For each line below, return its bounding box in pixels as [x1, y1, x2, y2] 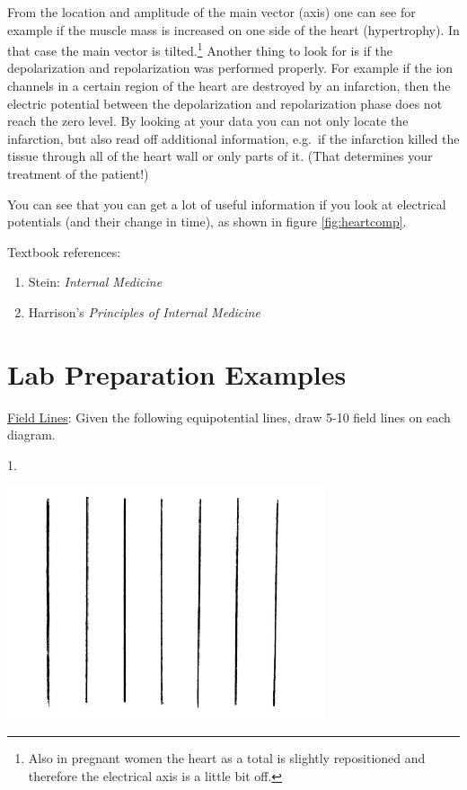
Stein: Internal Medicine [28, 272, 163, 291]
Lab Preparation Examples [7, 355, 347, 392]
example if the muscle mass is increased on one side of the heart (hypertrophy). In [7, 20, 460, 39]
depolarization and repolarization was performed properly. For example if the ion [7, 58, 454, 77]
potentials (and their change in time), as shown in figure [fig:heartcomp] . [7, 212, 407, 231]
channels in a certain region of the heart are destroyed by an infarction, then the [7, 76, 451, 95]
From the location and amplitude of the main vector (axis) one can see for [7, 3, 416, 21]
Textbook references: [7, 242, 121, 261]
